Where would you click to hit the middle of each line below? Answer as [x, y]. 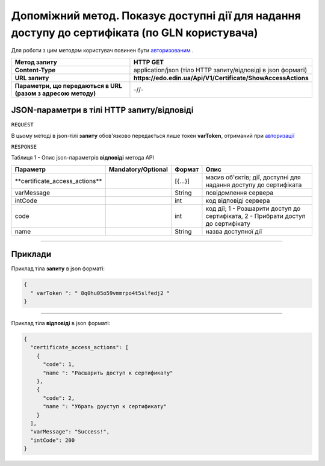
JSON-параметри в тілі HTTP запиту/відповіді [102, 110]
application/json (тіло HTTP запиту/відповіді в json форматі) [220, 70]
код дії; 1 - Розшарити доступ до [253, 208]
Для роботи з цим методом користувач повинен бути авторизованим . [102, 51]
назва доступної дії [234, 231]
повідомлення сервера [240, 193]
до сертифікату [228, 223]
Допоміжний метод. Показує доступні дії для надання [156, 16]
